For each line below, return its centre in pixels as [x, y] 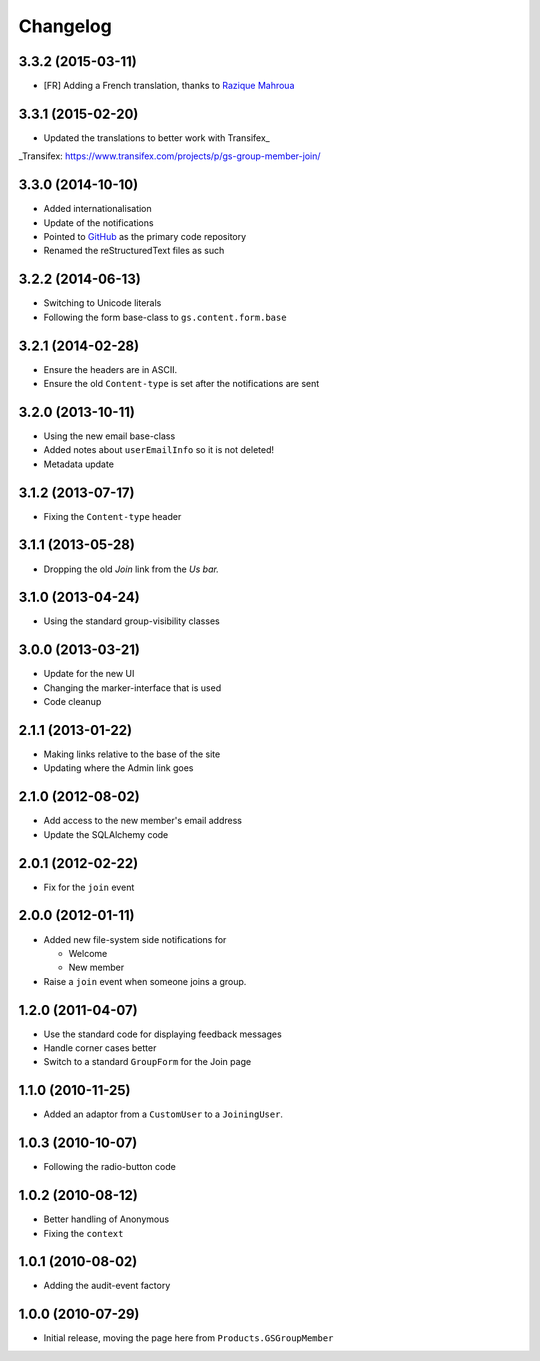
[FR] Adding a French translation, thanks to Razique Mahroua [169, 86]
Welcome [88, 953]
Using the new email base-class [109, 436]
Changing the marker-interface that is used [132, 687]
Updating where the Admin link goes [118, 768]
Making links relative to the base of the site [132, 754]
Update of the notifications [98, 222]
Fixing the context [83, 1233]
